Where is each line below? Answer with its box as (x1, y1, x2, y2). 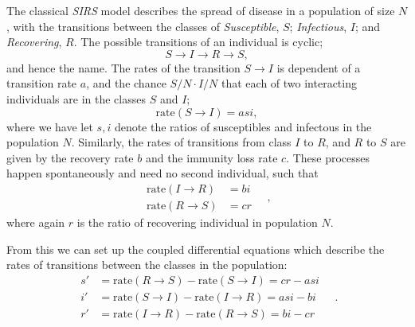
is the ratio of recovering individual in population (76, 214, 318, 230)
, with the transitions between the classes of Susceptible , (6, 18, 280, 34)
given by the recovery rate (6, 149, 134, 165)
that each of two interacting (221, 75, 357, 91)
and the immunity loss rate (145, 149, 278, 165)
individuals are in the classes (6, 90, 146, 107)
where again (6, 214, 65, 230)
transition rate (6, 75, 77, 91)
